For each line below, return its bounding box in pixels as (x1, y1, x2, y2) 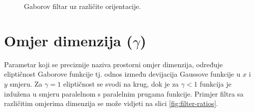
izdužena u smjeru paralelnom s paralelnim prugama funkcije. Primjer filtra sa (4, 88, 244, 99)
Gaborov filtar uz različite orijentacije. (24, 1, 141, 11)
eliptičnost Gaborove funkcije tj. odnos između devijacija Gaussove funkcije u (4, 69, 241, 79)
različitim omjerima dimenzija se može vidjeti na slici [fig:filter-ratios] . (4, 98, 218, 109)
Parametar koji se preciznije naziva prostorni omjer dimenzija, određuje (4, 59, 223, 69)
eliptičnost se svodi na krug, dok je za (63, 78, 179, 89)
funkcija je (200, 78, 232, 89)
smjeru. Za (9, 78, 42, 89)
